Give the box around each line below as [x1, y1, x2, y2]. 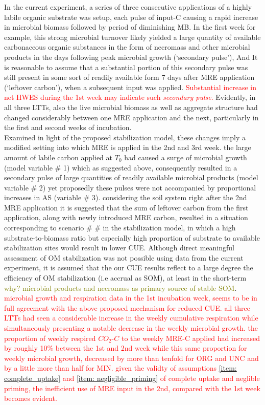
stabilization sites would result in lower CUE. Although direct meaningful [4, 242, 234, 253]
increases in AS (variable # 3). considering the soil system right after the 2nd [4, 192, 247, 203]
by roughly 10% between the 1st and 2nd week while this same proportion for [4, 343, 247, 353]
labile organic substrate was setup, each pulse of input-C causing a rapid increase [4, 11, 258, 22]
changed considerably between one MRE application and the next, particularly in [4, 112, 259, 122]
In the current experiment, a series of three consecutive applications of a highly [4, 2, 252, 12]
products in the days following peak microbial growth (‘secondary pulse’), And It [4, 51, 258, 62]
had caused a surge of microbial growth [124, 152, 247, 162]
